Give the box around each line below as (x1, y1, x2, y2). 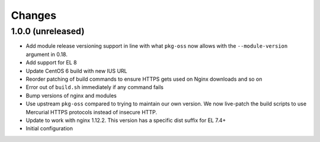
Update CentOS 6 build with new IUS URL (25, 67, 127, 74)
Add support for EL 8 (25, 59, 77, 66)
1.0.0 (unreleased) (11, 26, 85, 37)
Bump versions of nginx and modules (25, 92, 117, 99)
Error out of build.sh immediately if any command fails (25, 84, 164, 91)
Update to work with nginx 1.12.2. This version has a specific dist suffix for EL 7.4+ (25, 117, 226, 124)
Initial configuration (25, 125, 73, 132)
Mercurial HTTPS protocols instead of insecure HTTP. (25, 108, 157, 115)
